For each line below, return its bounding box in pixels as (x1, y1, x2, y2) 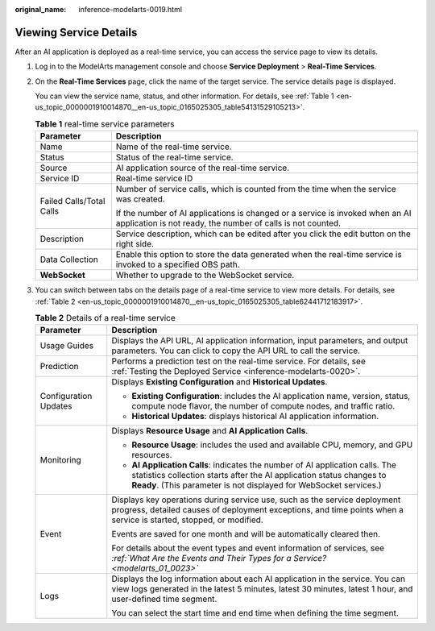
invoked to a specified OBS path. (115, 259, 241, 270)
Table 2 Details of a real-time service (35, 313, 176, 324)
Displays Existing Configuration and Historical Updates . (111, 376, 328, 388)
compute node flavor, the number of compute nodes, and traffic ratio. (131, 401, 396, 412)
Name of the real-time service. (115, 141, 233, 152)
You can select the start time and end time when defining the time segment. (111, 608, 399, 619)
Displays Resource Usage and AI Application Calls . (111, 426, 309, 437)
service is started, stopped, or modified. (111, 514, 263, 525)
